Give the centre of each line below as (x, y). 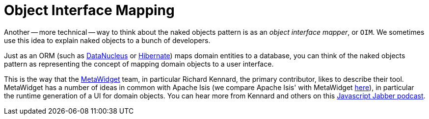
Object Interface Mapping (89, 10)
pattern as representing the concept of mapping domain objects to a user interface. (139, 64)
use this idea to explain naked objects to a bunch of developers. (107, 40)
